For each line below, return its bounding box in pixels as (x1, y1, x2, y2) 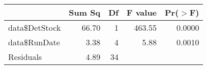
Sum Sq (69, 7, 101, 18)
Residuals (8, 51, 42, 62)
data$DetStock (8, 22, 61, 33)
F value (126, 7, 157, 18)
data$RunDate (8, 36, 60, 48)
